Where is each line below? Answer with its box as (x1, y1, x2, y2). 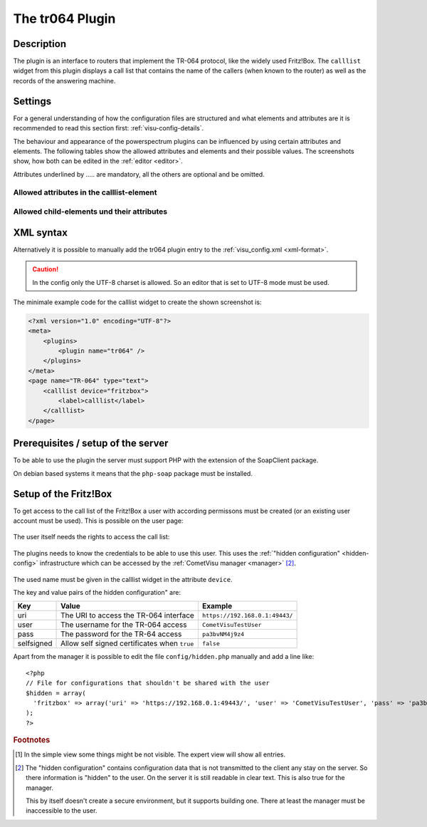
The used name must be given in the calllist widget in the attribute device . (13, 575, 233, 583)
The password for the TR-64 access (60, 629, 182, 639)
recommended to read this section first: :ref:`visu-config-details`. (13, 124, 204, 132)
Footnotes (13, 735, 51, 745)
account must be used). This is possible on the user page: (13, 516, 184, 525)
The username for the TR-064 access (60, 620, 187, 630)
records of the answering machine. (13, 76, 116, 85)
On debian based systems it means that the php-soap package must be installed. (13, 469, 253, 477)
